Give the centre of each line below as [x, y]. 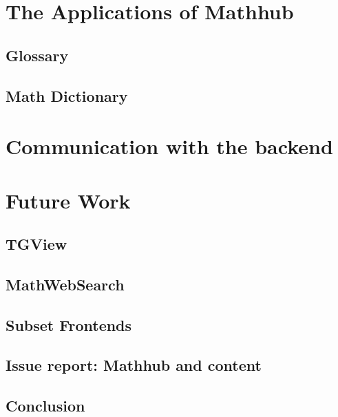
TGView [36, 244]
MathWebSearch [65, 284]
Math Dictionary [67, 95]
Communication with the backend [169, 146]
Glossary [37, 55]
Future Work [68, 200]
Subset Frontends [69, 324]
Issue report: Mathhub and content [134, 365]
